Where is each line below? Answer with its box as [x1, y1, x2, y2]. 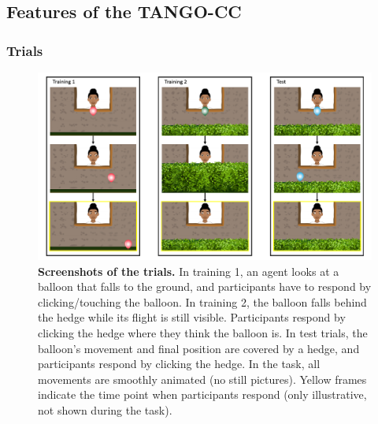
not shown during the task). [38, 402, 172, 418]
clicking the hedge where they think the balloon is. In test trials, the [38, 325, 368, 341]
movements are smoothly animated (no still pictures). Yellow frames [38, 370, 367, 387]
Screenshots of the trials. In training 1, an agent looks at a [38, 262, 339, 279]
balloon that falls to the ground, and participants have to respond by [38, 278, 372, 295]
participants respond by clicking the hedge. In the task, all [38, 355, 321, 372]
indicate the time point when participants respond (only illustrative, [38, 386, 367, 403]
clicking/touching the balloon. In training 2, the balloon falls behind [38, 293, 367, 310]
